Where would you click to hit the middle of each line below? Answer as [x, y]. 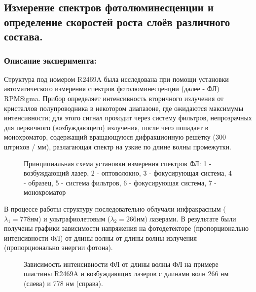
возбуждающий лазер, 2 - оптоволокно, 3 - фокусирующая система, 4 [128, 173]
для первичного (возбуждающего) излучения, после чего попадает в [106, 127]
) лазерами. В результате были [190, 218]
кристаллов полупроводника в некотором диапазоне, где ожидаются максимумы [124, 108]
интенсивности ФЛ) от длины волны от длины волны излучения [101, 237]
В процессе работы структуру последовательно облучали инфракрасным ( [115, 208]
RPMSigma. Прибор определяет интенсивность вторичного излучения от [114, 98]
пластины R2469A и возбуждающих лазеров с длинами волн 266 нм [126, 274]
